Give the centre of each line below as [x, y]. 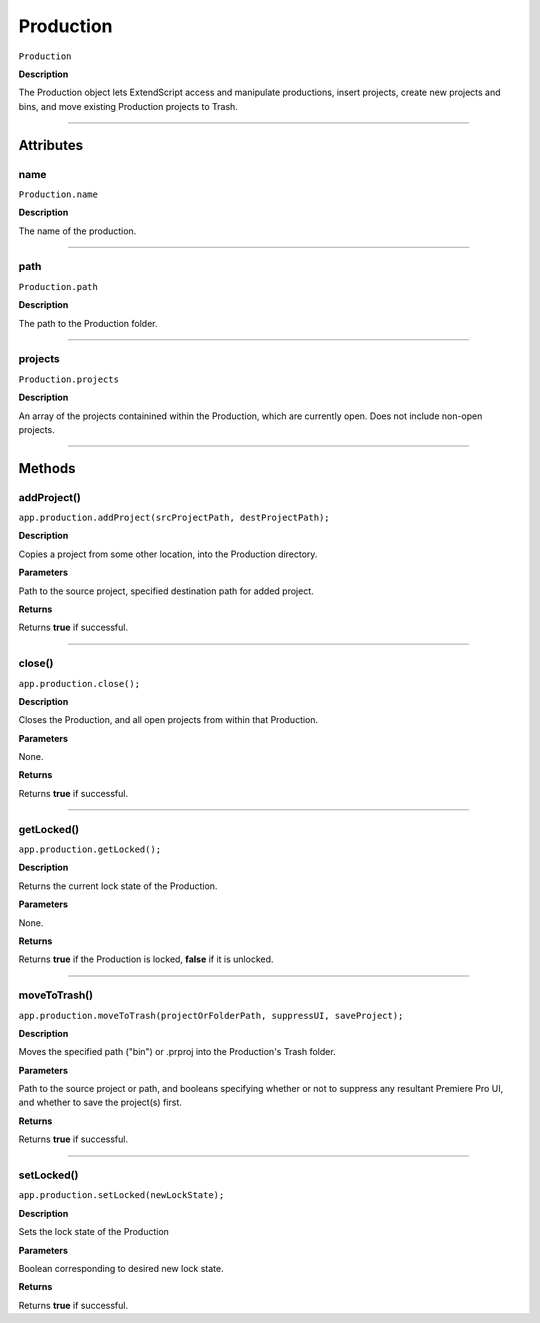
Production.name [58, 194]
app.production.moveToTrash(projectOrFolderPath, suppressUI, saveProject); [211, 1015]
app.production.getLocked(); [90, 849]
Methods [47, 468]
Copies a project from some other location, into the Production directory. [168, 554]
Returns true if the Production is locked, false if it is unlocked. [146, 959]
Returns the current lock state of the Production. [118, 886]
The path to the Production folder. [88, 323]
